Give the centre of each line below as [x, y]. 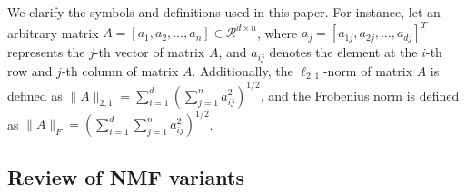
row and [30, 70]
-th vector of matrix [149, 52]
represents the [46, 52]
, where [277, 32]
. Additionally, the [243, 70]
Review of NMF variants [126, 177]
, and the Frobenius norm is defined [360, 95]
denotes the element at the [343, 52]
